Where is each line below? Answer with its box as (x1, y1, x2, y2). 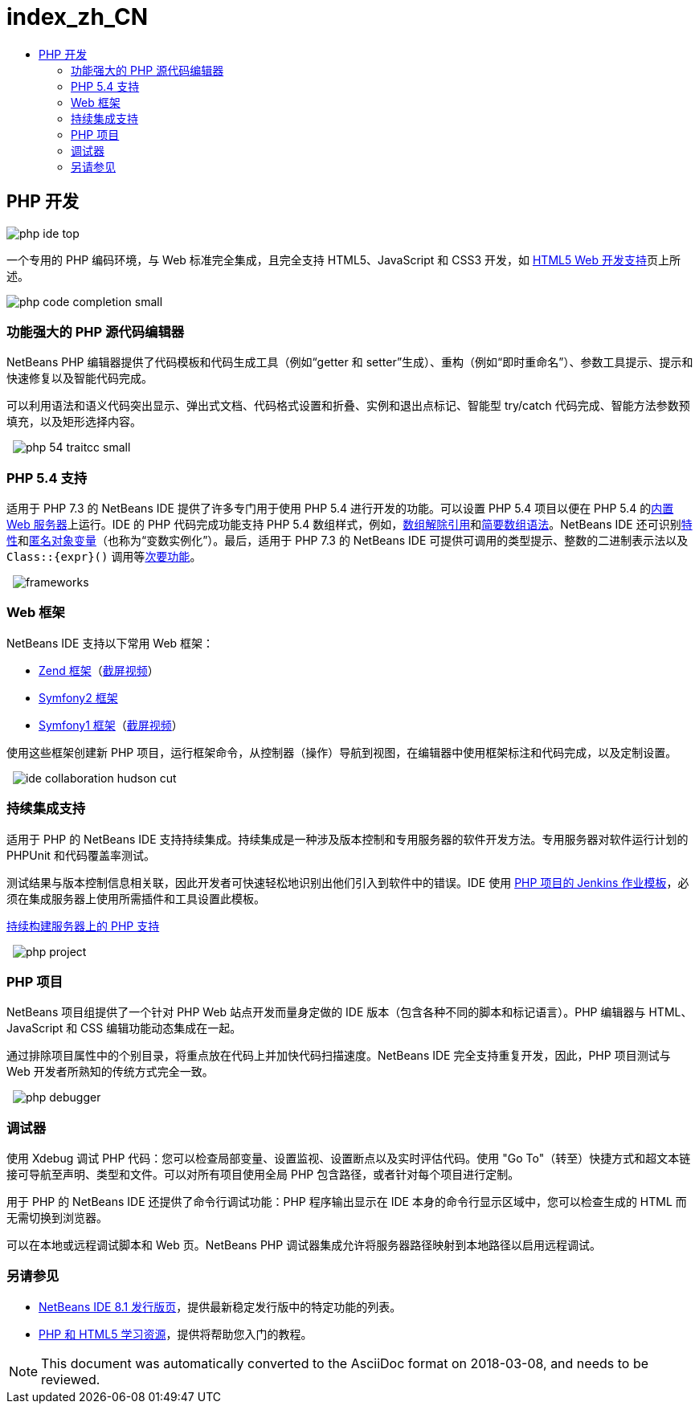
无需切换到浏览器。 (6, 1211, 108, 1225)
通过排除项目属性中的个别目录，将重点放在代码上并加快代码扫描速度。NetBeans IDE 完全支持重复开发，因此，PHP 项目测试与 (6, 1048, 671, 1063)
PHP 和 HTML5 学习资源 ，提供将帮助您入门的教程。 (39, 1326, 313, 1341)
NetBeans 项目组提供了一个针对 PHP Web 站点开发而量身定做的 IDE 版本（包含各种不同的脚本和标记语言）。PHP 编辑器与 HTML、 (6, 1005, 693, 1020)
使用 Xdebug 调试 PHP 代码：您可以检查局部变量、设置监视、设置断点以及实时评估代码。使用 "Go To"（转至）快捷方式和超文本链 (6, 1151, 691, 1166)
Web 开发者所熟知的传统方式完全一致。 (6, 1065, 214, 1079)
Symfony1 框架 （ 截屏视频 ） (39, 717, 183, 732)
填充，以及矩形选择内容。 (6, 415, 141, 429)
